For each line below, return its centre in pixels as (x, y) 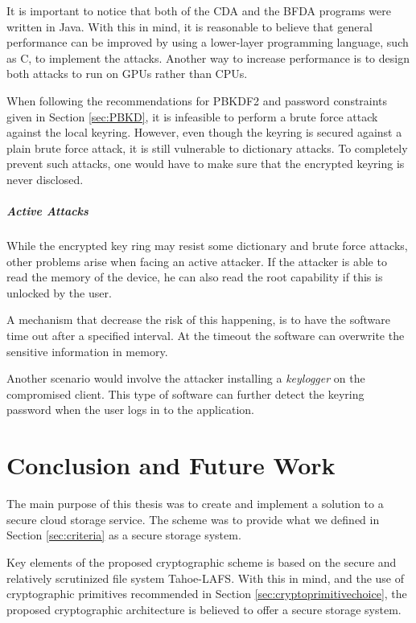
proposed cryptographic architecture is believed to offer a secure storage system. (204, 609)
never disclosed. (45, 179)
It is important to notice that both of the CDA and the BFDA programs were (199, 10)
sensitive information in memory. (87, 351)
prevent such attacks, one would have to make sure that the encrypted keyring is (206, 164)
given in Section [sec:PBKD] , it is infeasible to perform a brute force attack (192, 116)
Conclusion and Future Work (171, 465)
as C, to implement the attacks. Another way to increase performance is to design (208, 57)
